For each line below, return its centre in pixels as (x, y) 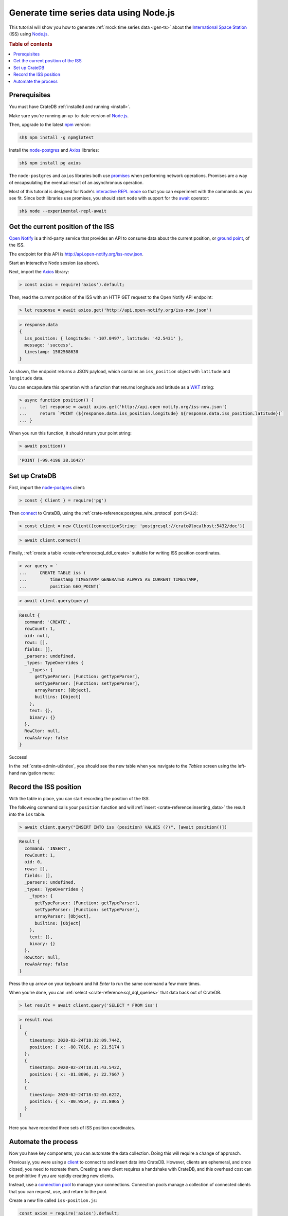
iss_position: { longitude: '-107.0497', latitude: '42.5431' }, (104, 338)
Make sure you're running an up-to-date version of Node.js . (69, 116)
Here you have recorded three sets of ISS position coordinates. (72, 1127)
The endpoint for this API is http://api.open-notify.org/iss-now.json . (76, 254)
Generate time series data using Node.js (92, 13)
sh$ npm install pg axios (50, 163)
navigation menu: (38, 773)
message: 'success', (49, 345)
